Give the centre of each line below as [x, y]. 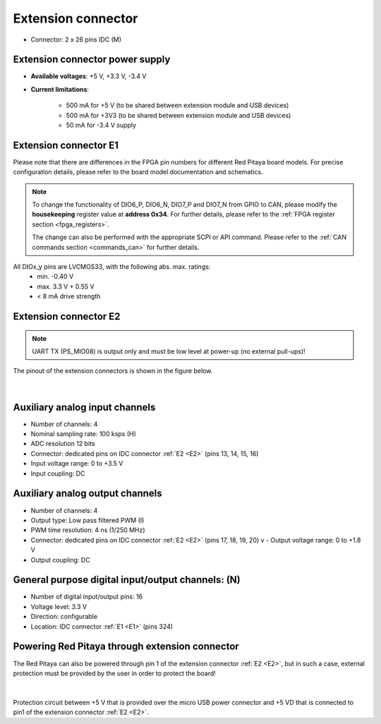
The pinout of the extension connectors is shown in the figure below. [113, 371]
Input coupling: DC [58, 473]
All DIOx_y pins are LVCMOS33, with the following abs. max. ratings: [112, 267]
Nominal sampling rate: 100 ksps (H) [84, 434]
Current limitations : [60, 89]
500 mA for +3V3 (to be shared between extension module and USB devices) [179, 115]
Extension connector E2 [67, 316]
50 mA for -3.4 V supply [101, 125]
